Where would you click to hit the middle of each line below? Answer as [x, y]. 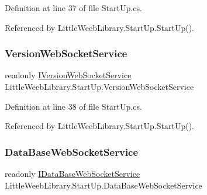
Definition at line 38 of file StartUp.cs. [73, 106]
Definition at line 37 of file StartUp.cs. [73, 8]
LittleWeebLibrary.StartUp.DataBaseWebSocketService [103, 185]
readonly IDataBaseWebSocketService [73, 173]
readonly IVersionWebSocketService [68, 75]
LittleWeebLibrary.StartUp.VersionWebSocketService [99, 86]
